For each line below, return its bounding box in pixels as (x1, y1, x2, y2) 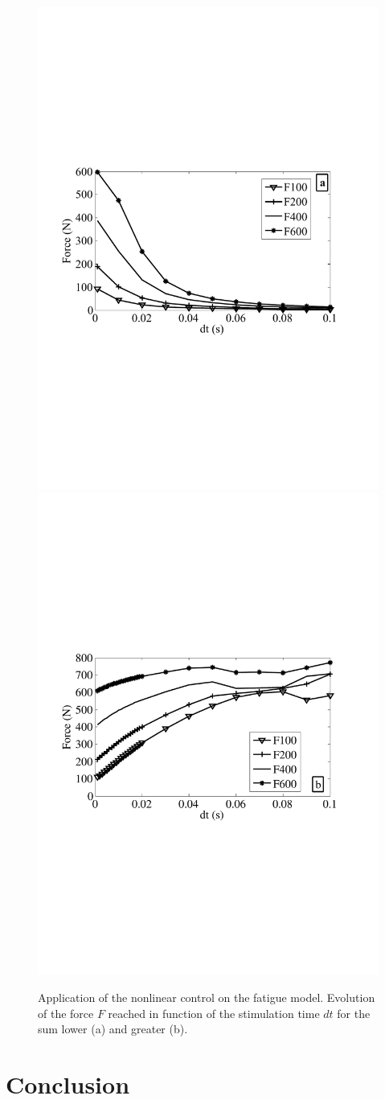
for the (337, 1004, 371, 1021)
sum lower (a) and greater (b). (38, 1020, 188, 1037)
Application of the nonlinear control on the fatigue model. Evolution (38, 989, 375, 1006)
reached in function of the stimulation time (108, 1004, 320, 1021)
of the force (38, 1004, 94, 1021)
